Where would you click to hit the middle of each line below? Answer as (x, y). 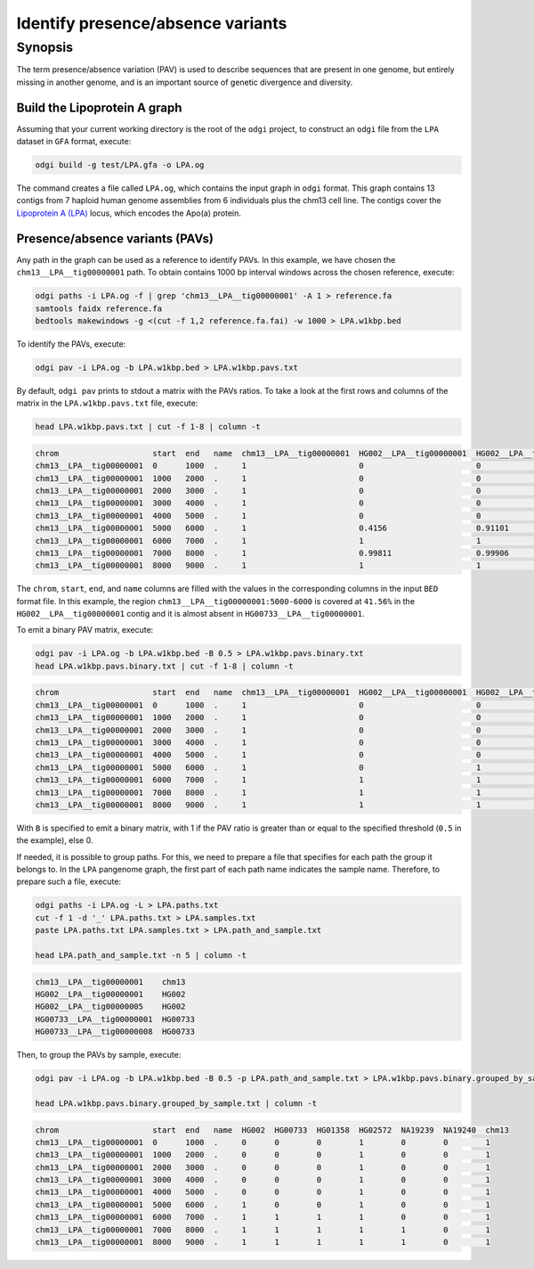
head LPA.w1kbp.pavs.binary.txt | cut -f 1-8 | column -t (164, 666)
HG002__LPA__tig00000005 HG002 (110, 1007)
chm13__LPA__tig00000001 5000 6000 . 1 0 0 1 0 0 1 (263, 1204)
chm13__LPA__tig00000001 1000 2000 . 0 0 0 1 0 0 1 (263, 1155)
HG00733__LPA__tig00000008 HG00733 (115, 1032)
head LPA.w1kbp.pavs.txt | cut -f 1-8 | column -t (148, 427)
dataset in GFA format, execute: (74, 142)
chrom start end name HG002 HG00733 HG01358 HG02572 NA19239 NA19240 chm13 (272, 1130)
